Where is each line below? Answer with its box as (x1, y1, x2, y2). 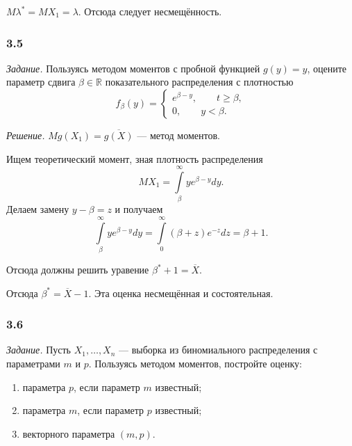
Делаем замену (6, 202, 69, 216)
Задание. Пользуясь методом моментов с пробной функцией (6, 61, 260, 75)
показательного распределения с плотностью (105, 74, 294, 89)
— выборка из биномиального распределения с (119, 342, 318, 357)
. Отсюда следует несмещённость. (78, 4, 222, 18)
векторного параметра (22, 426, 115, 440)
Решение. (6, 128, 45, 142)
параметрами (6, 356, 60, 371)
